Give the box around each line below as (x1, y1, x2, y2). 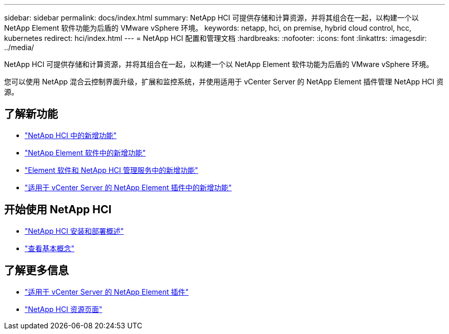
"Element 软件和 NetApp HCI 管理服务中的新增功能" (25, 165, 198, 174)
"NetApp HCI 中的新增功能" (25, 130, 117, 140)
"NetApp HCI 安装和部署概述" (25, 226, 124, 235)
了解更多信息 (4, 264, 69, 277)
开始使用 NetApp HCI (4, 203, 112, 216)
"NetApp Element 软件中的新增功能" (25, 148, 146, 157)
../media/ (4, 43, 34, 52)
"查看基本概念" (25, 243, 75, 253)
